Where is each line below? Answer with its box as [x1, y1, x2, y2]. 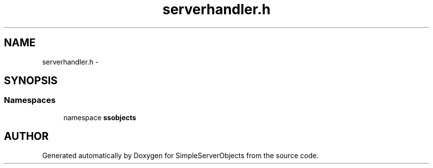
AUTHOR [4, 130, 49, 143]
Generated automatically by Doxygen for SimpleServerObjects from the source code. [42, 151, 319, 160]
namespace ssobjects [63, 113, 136, 122]
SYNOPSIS [4, 74, 58, 87]
